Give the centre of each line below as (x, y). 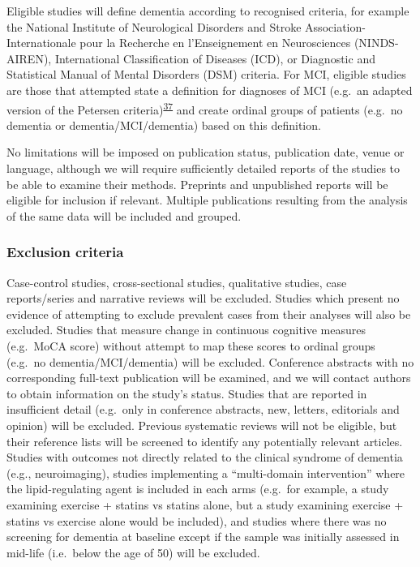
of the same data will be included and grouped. (124, 215)
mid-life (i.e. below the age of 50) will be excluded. (133, 552)
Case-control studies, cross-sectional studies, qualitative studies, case (177, 282)
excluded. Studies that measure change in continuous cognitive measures (186, 330)
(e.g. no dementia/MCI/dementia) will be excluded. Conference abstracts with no (210, 361)
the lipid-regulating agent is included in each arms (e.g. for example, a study (198, 489)
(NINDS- (376, 43)
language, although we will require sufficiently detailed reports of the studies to (204, 168)
